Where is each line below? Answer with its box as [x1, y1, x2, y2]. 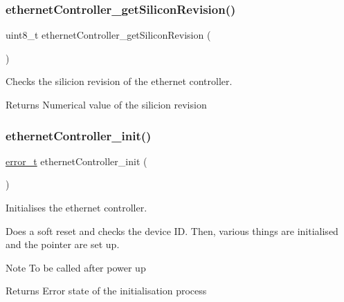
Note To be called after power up [6, 260, 146, 274]
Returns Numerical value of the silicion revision [6, 97, 207, 111]
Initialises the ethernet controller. [6, 200, 147, 214]
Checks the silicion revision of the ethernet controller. [6, 74, 233, 88]
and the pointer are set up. [6, 237, 120, 252]
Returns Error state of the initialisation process [6, 283, 207, 298]
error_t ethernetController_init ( [6, 153, 147, 168]
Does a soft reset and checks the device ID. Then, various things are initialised [6, 223, 338, 238]
